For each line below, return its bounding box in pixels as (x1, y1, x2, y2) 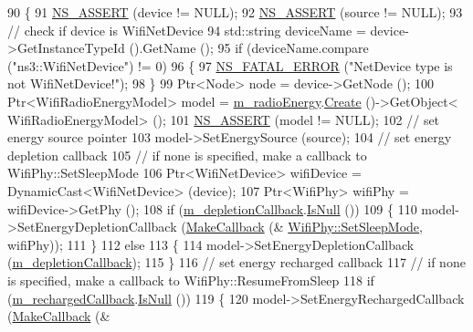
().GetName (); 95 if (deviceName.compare (129, 38, 369, 57)
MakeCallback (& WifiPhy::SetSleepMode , (185, 217, 423, 236)
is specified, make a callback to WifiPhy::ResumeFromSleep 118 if (7, 270, 374, 289)
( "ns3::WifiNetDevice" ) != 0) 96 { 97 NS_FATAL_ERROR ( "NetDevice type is (7, 56, 453, 75)
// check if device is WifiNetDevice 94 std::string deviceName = (7, 20, 366, 39)
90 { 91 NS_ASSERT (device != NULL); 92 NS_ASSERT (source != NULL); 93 (7, 3, 463, 21)
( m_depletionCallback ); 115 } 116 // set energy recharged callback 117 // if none (7, 253, 466, 272)
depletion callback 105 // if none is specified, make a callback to (7, 145, 367, 164)
